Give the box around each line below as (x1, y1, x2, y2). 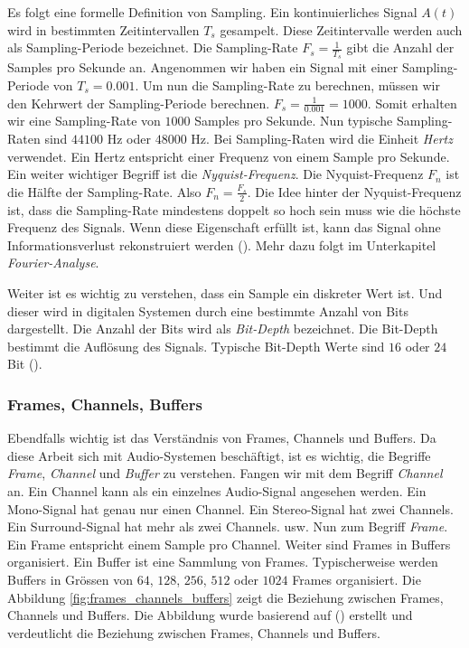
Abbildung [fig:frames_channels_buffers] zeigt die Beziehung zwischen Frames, (7, 587, 444, 606)
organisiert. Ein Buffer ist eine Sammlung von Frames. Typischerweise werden (7, 552, 438, 571)
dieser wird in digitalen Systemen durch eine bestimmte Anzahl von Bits (7, 301, 408, 320)
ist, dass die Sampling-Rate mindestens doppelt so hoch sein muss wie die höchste (7, 200, 461, 219)
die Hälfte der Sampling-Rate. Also (7, 182, 202, 201)
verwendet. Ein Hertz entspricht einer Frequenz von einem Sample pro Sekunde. (7, 146, 450, 165)
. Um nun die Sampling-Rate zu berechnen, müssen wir (135, 76, 440, 95)
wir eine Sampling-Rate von (7, 111, 161, 130)
